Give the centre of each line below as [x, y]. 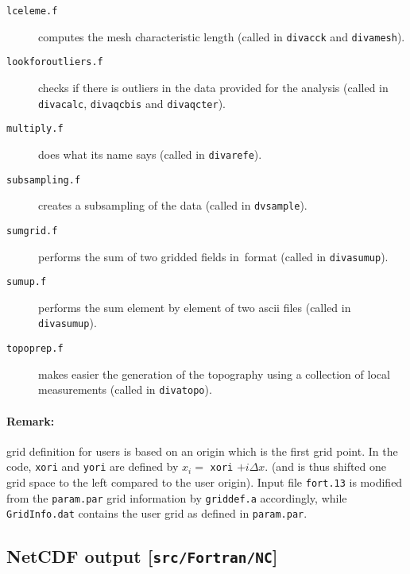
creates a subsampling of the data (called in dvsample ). [173, 205]
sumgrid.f [32, 231]
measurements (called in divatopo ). [125, 389]
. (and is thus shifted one [326, 466]
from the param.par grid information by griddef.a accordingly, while [177, 497]
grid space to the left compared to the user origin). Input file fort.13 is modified [205, 482]
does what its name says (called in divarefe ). [150, 154]
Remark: [31, 420]
